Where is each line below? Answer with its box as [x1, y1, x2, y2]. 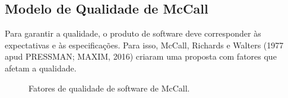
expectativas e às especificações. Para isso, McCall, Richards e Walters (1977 [5, 38, 284, 51]
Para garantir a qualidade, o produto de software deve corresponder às [5, 27, 261, 40]
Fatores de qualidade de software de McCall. [29, 81, 190, 94]
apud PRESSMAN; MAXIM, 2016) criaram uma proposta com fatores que [5, 50, 277, 63]
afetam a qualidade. [5, 61, 77, 74]
